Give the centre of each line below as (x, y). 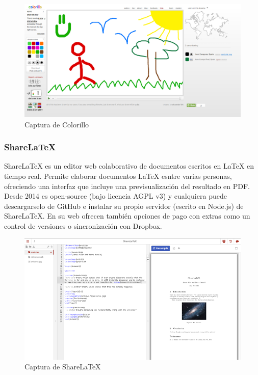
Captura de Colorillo (57, 124)
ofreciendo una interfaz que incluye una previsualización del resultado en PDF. (127, 186)
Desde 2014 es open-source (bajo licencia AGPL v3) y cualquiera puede (115, 196)
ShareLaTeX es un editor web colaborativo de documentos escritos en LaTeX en (129, 166)
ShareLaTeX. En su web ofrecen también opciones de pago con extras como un (127, 216)
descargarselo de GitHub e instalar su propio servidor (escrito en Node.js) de (124, 206)
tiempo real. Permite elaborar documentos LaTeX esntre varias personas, (118, 176)
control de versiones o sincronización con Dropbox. (83, 225)
